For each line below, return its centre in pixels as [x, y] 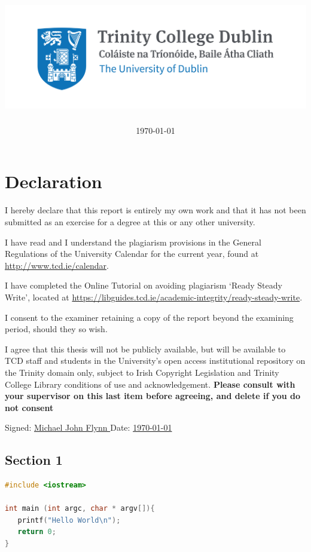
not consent [29, 407]
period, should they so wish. [56, 329]
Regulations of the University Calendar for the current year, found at [132, 254]
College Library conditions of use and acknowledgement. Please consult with [150, 384]
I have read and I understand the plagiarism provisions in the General [133, 242]
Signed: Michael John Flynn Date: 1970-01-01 [89, 427]
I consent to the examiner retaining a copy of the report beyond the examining [149, 317]
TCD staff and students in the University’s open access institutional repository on [155, 361]
